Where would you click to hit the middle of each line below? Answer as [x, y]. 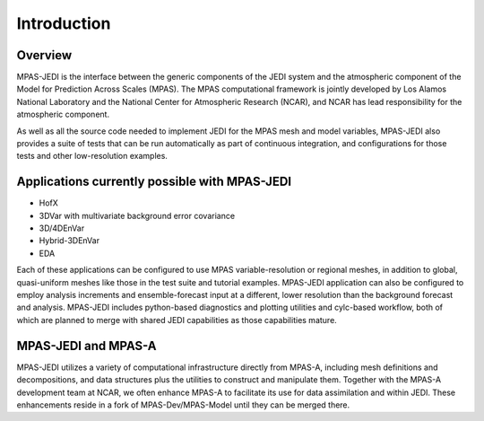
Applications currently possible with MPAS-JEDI [154, 182]
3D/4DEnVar [62, 228]
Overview [44, 55]
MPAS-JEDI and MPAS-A [86, 346]
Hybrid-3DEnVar [69, 241]
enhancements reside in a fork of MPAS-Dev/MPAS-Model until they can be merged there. [183, 405]
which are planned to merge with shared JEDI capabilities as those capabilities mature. [177, 320]
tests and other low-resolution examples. [92, 156]
